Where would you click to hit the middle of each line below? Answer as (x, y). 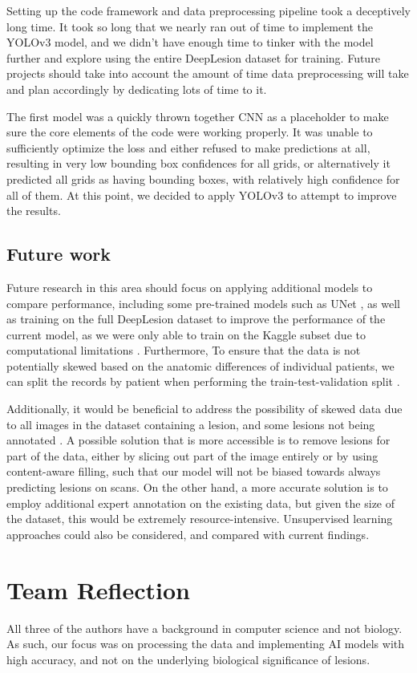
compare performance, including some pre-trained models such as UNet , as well (203, 303)
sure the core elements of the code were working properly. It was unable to (190, 132)
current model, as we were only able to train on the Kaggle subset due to (186, 334)
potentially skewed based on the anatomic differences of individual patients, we (200, 365)
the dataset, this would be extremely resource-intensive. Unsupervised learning (200, 519)
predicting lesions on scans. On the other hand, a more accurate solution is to (197, 487)
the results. (34, 211)
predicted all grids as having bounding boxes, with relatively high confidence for (203, 178)
